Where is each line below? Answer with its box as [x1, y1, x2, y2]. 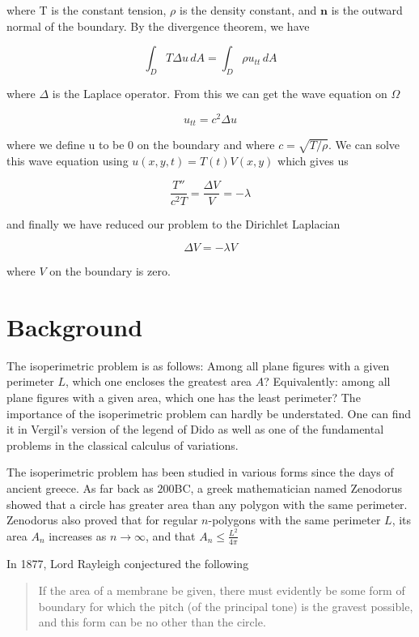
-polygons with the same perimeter [208, 511, 381, 528]
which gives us [277, 152, 349, 169]
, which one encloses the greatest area [66, 373, 252, 390]
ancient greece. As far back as [6, 480, 154, 496]
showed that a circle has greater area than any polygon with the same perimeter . [6, 495, 408, 512]
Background [6, 310, 143, 343]
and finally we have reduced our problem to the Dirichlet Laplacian [6, 215, 341, 232]
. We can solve [328, 136, 400, 153]
